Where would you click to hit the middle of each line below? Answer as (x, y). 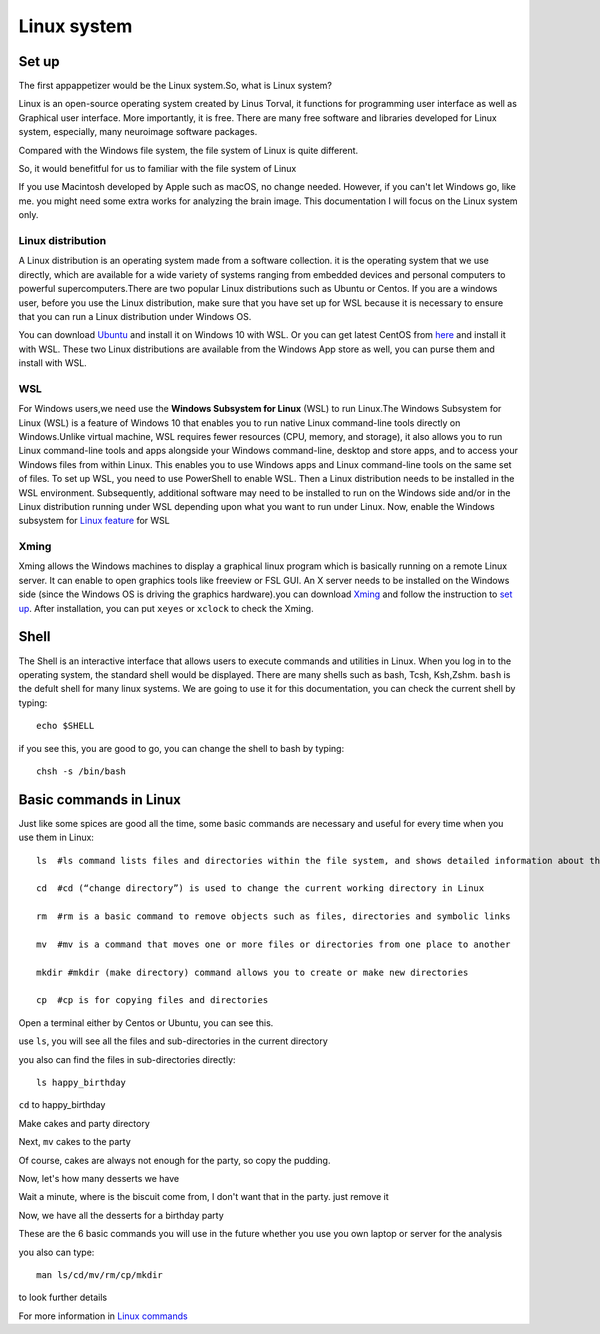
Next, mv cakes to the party (75, 1142)
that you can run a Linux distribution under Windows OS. (135, 316)
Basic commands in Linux (100, 799)
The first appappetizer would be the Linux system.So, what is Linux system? (175, 86)
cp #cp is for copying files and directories (152, 1000)
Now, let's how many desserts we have (99, 1178)
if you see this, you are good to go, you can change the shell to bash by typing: (181, 748)
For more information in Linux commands (103, 1316)
